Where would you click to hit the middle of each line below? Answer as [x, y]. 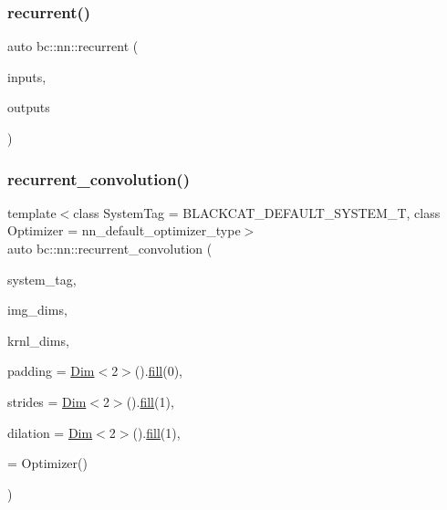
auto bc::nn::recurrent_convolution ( [110, 248]
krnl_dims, [38, 340]
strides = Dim [47, 401]
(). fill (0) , [158, 371]
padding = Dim [51, 371]
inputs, [27, 76]
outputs [29, 107]
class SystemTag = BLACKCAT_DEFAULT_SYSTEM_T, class [257, 212]
